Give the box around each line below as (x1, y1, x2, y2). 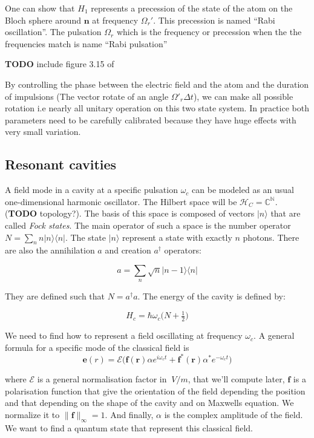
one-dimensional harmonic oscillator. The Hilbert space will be (5, 195, 237, 208)
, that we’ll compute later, (188, 372, 285, 385)
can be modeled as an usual (192, 183, 294, 196)
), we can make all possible (193, 90, 293, 102)
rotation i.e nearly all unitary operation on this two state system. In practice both (5, 102, 309, 114)
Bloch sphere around (5, 13, 81, 26)
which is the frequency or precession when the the (116, 25, 302, 38)
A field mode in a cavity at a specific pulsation (5, 183, 178, 196)
